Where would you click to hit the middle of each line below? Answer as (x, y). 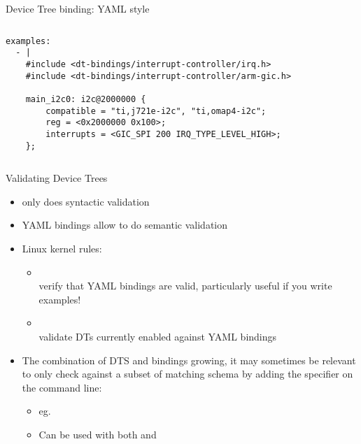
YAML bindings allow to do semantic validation (125, 225)
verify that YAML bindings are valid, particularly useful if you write (185, 286)
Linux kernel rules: (62, 248)
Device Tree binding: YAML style (78, 8)
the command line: (62, 387)
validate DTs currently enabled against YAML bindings (158, 336)
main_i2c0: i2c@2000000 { (86, 99)
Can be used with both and (98, 434)
